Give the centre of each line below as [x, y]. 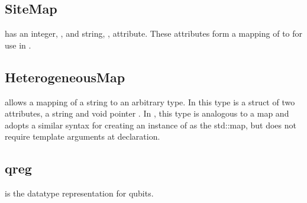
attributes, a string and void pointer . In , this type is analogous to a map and [147, 113]
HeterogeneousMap [65, 77]
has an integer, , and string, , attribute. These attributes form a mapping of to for [154, 33]
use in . [18, 45]
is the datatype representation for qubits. [79, 193]
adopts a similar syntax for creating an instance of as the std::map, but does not [151, 125]
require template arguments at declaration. [83, 136]
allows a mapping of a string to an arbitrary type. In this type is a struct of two [150, 101]
